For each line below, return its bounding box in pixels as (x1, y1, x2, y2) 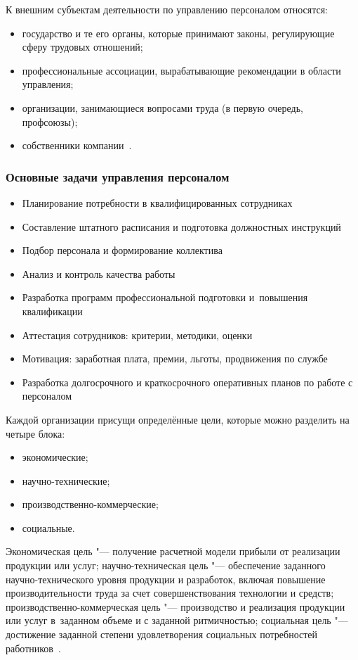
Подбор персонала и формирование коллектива (22, 243, 223, 258)
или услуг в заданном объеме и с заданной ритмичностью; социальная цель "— (6, 613, 348, 628)
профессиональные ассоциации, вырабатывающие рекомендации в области (22, 63, 341, 77)
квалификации (22, 303, 83, 318)
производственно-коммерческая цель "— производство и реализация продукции (6, 599, 345, 614)
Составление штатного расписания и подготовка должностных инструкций (22, 219, 341, 234)
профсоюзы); (22, 114, 78, 129)
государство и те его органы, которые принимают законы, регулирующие (22, 25, 335, 40)
